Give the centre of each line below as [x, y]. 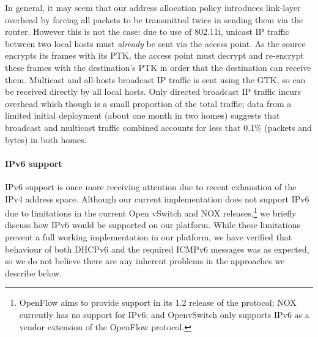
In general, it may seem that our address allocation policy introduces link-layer [153, 7]
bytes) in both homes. [46, 139]
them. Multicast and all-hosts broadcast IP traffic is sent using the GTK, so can [155, 79]
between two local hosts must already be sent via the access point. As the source [155, 43]
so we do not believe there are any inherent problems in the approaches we [145, 261]
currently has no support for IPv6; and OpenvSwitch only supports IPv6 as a [164, 314]
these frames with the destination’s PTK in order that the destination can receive [158, 67]
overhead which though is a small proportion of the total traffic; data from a [148, 103]
